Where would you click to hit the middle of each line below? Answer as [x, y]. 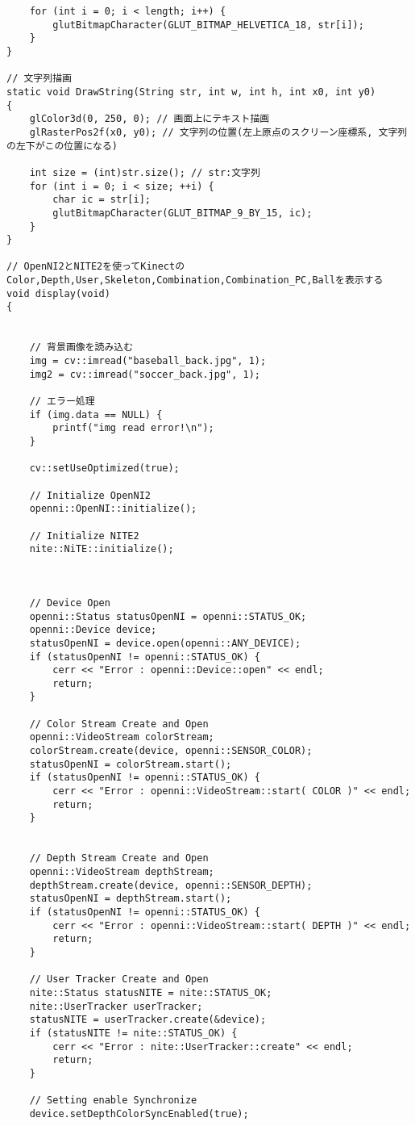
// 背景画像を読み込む [81, 347]
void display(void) [58, 293]
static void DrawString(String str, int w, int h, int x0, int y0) [191, 92]
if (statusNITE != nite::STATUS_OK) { [133, 1033]
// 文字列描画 [39, 79]
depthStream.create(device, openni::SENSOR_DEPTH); [171, 885]
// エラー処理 [62, 402]
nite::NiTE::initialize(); [102, 549]
